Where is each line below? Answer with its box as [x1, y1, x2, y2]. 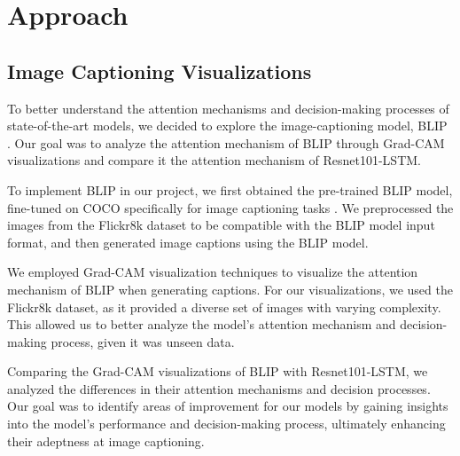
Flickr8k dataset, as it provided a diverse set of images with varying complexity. [7, 297, 441, 316]
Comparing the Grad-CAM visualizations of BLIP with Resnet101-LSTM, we [7, 362, 428, 381]
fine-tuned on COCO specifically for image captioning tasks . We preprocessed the [7, 198, 454, 216]
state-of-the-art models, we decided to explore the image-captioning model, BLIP [7, 116, 448, 135]
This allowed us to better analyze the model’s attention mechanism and [7, 315, 396, 334]
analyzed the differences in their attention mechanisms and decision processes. [7, 379, 431, 397]
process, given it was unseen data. [51, 332, 235, 350]
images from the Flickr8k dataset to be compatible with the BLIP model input [7, 216, 435, 234]
